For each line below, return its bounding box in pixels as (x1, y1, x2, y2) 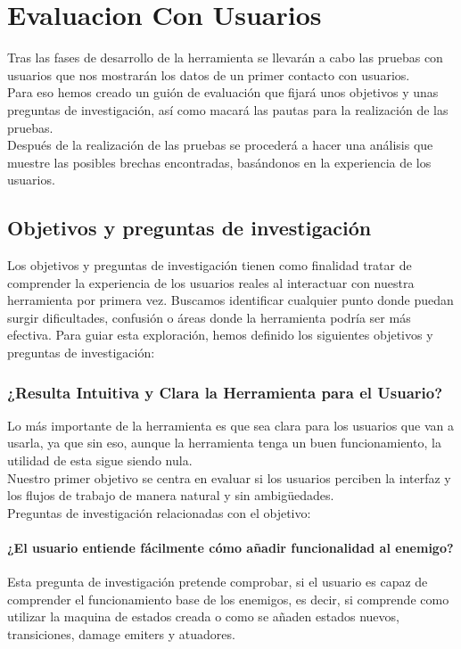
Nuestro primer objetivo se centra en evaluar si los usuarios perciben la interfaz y (7, 468, 451, 487)
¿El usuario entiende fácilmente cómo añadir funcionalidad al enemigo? (7, 538, 454, 557)
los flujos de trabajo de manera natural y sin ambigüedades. (7, 486, 334, 505)
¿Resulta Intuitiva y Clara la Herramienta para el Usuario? (7, 381, 443, 403)
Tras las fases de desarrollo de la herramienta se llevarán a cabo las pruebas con (7, 48, 443, 67)
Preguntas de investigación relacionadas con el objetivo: (7, 503, 311, 522)
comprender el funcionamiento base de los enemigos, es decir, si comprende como (7, 589, 449, 608)
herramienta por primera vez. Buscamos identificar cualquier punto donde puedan (7, 291, 454, 309)
